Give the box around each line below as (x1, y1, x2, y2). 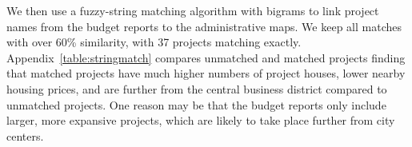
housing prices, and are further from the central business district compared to (6, 80, 387, 97)
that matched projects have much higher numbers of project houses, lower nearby (6, 65, 406, 81)
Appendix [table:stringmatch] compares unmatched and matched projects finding (6, 49, 406, 66)
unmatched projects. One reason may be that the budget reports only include (6, 96, 386, 113)
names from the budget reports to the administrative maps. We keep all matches (6, 18, 402, 34)
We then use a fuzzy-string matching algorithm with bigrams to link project (6, 2, 379, 18)
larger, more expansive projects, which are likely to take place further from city (6, 112, 395, 129)
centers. (6, 127, 44, 144)
